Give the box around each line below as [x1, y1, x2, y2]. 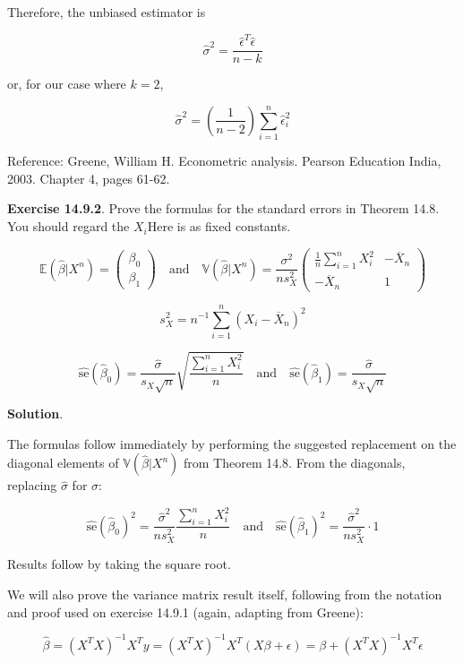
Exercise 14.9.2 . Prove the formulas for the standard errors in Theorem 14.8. [7, 199, 440, 218]
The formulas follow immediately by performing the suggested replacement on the [7, 434, 457, 452]
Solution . [7, 404, 64, 423]
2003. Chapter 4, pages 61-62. [7, 168, 170, 187]
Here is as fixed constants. [147, 217, 291, 236]
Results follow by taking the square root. [7, 555, 231, 573]
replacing [7, 476, 57, 495]
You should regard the [7, 217, 130, 236]
